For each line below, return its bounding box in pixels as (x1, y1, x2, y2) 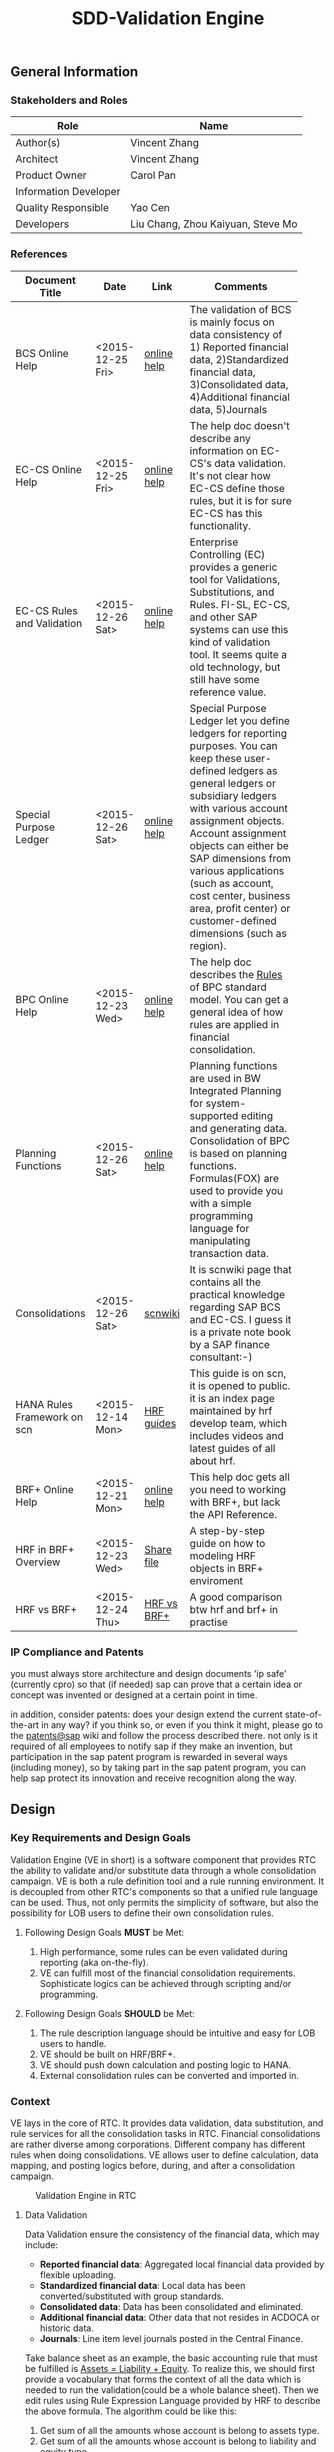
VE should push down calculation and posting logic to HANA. (39, 2058, 292, 2071)
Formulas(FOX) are (189, 1171, 280, 1185)
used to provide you (189, 1183, 283, 1197)
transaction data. (189, 1246, 269, 1260)
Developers (15, 217, 70, 231)
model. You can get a (189, 992, 289, 1006)
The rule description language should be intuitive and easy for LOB (39, 2027, 316, 2039)
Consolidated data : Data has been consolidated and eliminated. (39, 2301, 304, 2313)
